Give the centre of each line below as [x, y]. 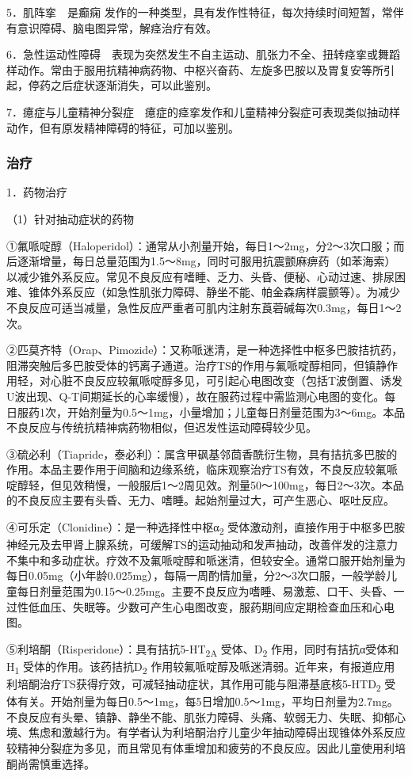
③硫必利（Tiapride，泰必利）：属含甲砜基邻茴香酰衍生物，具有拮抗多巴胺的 [202, 453]
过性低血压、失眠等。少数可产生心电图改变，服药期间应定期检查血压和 [189, 606]
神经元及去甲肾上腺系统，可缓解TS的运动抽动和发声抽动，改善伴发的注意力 [202, 545]
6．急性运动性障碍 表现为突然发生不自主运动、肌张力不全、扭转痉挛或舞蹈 [203, 54]
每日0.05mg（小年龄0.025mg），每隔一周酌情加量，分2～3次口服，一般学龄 [196, 575]
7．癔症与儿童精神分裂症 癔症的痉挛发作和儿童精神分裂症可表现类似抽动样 [203, 111]
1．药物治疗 [37, 192]
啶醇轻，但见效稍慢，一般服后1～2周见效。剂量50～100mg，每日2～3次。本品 [205, 484]
